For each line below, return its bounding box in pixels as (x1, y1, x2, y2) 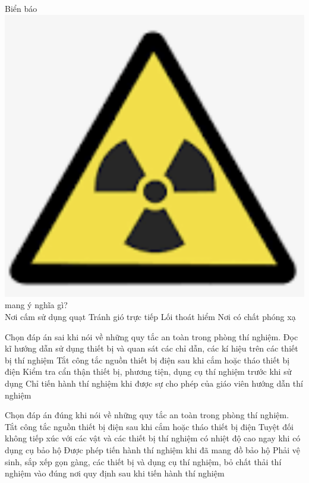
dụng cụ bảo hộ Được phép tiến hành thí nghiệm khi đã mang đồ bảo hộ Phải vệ (5, 443, 301, 456)
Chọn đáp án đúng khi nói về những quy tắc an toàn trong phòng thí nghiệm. (5, 409, 289, 421)
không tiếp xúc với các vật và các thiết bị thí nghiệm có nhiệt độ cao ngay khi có (5, 432, 301, 444)
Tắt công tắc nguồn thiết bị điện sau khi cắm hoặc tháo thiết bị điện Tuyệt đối (5, 420, 294, 432)
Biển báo (5, 2, 37, 14)
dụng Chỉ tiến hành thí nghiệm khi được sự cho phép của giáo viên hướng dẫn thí (5, 377, 303, 389)
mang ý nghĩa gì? (5, 299, 68, 311)
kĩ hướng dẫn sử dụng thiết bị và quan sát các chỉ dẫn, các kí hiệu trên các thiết (5, 342, 298, 355)
